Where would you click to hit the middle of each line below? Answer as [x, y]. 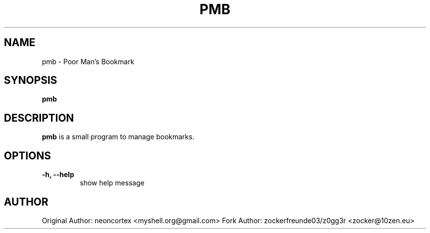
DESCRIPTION [39, 118]
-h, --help [58, 175]
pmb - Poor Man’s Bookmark [88, 61]
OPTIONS [27, 155]
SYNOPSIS [31, 80]
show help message [112, 183]
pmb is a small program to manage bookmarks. [118, 137]
